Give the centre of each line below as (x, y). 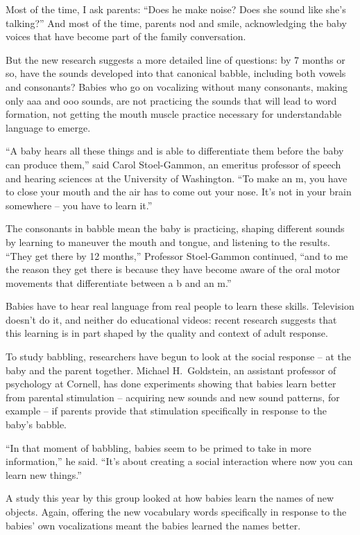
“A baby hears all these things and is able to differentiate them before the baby (175, 151)
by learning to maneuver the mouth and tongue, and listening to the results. (168, 242)
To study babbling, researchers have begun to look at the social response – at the (178, 357)
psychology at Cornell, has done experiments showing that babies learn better (171, 384)
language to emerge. (48, 127)
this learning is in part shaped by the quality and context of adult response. (167, 333)
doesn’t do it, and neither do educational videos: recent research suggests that (171, 319)
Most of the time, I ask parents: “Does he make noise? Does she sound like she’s (176, 9)
